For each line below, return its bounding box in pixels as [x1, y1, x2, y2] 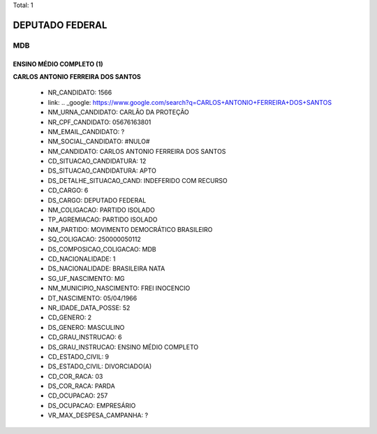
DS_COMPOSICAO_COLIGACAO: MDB [47, 245, 156, 253]
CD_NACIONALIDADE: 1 [47, 255, 116, 263]
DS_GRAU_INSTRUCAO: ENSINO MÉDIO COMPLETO [47, 342, 199, 351]
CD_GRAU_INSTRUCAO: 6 [47, 333, 122, 342]
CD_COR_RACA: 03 [47, 372, 103, 380]
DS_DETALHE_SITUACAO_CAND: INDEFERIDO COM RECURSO [47, 176, 228, 185]
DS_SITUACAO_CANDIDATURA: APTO [47, 166, 156, 175]
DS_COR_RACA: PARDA [47, 382, 115, 391]
